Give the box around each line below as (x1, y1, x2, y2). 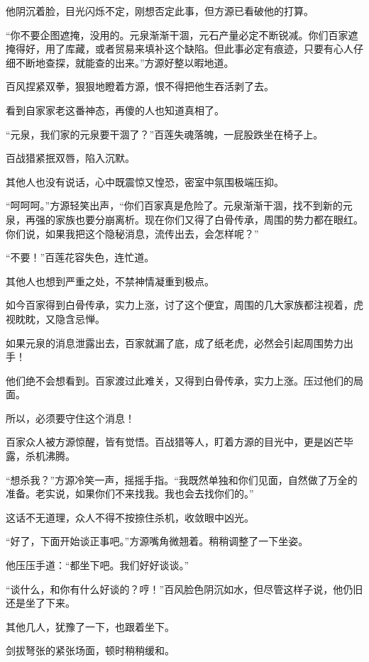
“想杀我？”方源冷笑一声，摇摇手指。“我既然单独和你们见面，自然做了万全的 (6, 472, 358, 487)
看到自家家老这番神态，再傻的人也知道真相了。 (6, 102, 224, 117)
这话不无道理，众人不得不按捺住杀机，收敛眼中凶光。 (6, 509, 254, 524)
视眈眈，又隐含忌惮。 (6, 311, 105, 326)
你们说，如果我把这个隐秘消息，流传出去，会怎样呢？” (6, 226, 259, 241)
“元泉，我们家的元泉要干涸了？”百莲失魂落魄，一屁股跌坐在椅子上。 (6, 126, 324, 141)
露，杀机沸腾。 (6, 448, 75, 463)
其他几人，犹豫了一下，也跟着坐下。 (6, 619, 175, 634)
